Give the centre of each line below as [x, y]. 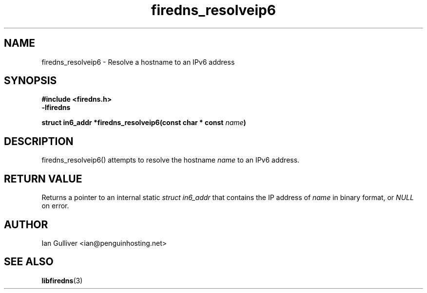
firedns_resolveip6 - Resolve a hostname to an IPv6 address [138, 62]
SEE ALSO [29, 262]
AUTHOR [26, 224]
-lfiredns [56, 108]
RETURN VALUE [43, 179]
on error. [55, 206]
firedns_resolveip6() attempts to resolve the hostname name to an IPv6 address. [171, 160]
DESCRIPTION [39, 141]
